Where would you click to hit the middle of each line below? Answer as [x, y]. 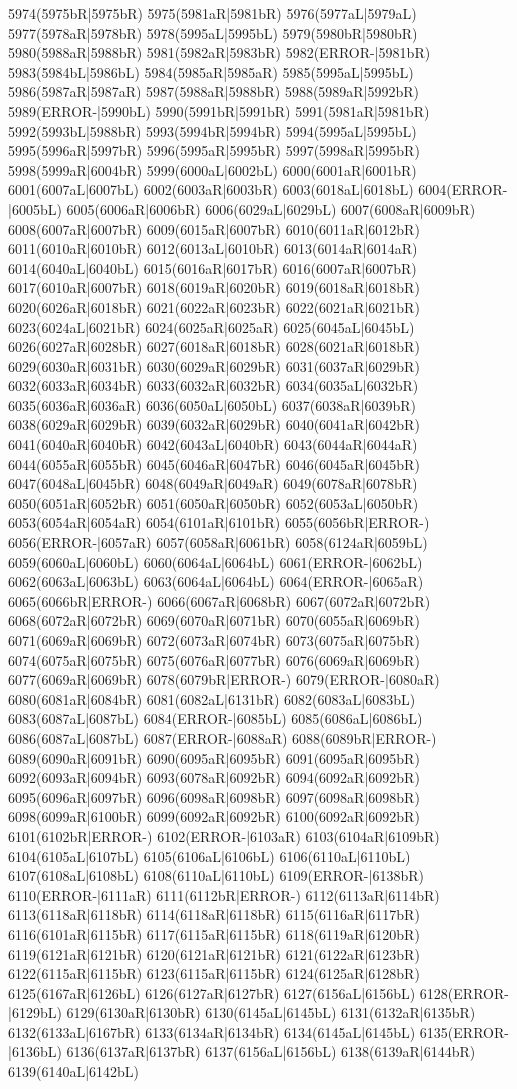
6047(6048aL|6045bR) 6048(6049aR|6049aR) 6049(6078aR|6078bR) [213, 483]
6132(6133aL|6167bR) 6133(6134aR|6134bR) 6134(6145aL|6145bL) [212, 1031]
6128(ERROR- [464, 992]
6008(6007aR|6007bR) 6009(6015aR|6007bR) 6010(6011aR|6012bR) [214, 228]
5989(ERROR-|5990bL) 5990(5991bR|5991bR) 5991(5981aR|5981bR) [219, 110]
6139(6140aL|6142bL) [74, 1071]
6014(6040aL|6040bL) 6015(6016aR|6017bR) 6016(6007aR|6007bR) [212, 267]
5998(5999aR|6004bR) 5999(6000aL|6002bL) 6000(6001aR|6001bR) [212, 169]
